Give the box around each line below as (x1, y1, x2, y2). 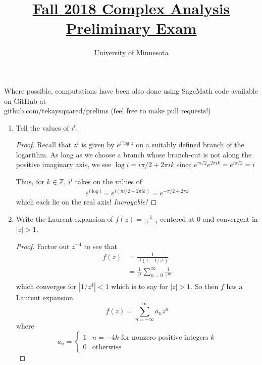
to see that (84, 240, 117, 251)
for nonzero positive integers (121, 334, 208, 341)
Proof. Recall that (16, 139, 72, 150)
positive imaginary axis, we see (16, 159, 112, 170)
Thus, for (16, 176, 44, 187)
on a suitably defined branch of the (136, 139, 244, 150)
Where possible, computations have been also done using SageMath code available (4, 85, 258, 96)
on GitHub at (4, 95, 46, 106)
